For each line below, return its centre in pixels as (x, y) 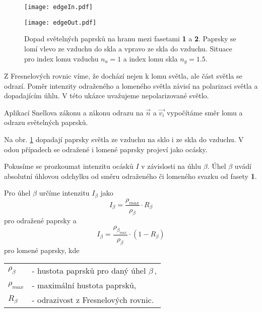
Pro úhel (17, 193)
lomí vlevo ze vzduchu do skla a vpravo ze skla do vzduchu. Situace (128, 48)
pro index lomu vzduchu (61, 58)
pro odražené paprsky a (40, 221)
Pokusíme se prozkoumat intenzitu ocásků (69, 166)
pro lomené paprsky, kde (42, 250)
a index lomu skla (150, 58)
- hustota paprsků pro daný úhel (89, 271)
